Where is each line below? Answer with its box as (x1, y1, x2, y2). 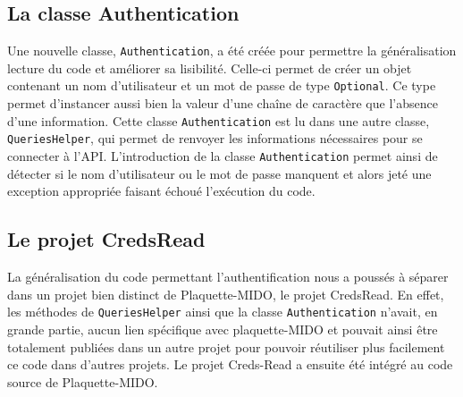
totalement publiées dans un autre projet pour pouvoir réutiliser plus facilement (7, 337, 445, 356)
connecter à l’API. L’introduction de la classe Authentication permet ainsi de (7, 147, 438, 165)
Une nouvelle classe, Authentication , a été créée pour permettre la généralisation (7, 41, 457, 60)
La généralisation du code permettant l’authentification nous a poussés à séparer (7, 267, 449, 286)
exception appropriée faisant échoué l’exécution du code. (7, 182, 316, 200)
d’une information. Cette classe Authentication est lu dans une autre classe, (7, 111, 430, 130)
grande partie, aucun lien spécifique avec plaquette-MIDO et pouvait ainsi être (7, 319, 438, 338)
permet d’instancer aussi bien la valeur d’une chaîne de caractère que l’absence (7, 94, 438, 113)
